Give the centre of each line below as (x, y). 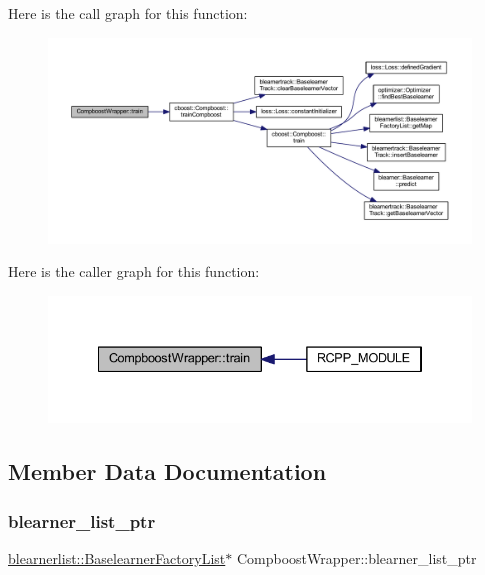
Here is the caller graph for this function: (134, 271)
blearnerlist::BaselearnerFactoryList (117, 557)
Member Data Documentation (167, 471)
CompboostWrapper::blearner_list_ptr (356, 557)
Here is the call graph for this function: (128, 13)
